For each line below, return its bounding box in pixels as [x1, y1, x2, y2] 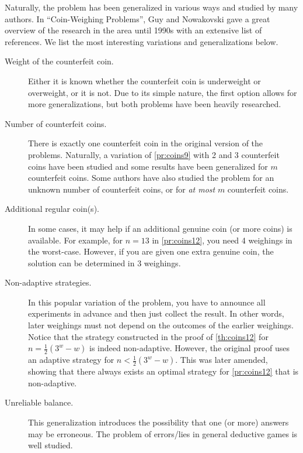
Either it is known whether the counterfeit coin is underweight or [28, 74, 261, 87]
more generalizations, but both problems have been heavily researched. [28, 98, 281, 110]
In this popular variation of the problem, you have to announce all [28, 296, 266, 308]
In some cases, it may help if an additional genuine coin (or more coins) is [28, 222, 292, 234]
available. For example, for [28, 234, 123, 246]
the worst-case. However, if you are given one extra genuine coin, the [28, 245, 274, 258]
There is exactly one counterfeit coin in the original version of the [28, 137, 263, 149]
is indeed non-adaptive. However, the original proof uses [89, 342, 290, 354]
